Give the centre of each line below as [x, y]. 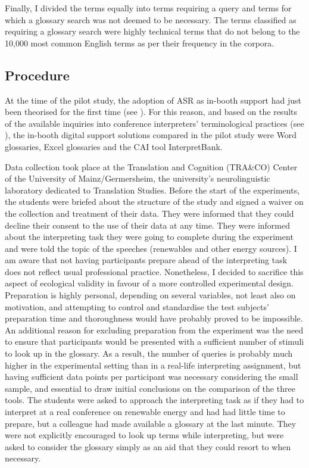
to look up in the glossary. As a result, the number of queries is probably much [149, 353]
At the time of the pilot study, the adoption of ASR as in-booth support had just [153, 100]
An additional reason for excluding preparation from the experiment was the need [154, 330]
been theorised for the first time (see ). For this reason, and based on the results [151, 112]
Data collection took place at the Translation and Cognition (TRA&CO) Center [151, 166]
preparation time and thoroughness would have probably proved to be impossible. [154, 318]
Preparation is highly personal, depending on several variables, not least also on [150, 295]
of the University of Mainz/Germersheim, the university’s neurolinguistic [138, 178]
